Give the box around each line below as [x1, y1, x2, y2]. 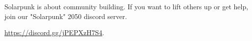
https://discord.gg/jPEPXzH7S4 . [4, 27, 104, 38]
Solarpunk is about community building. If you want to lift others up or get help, [4, 1, 249, 11]
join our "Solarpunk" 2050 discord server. [4, 11, 127, 21]
